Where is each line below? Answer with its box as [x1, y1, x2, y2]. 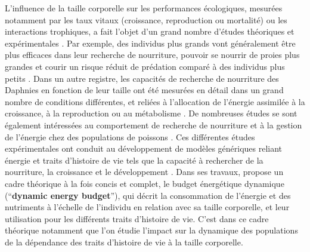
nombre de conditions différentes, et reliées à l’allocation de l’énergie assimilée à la [5, 95, 305, 107]
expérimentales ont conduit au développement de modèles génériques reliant [5, 142, 283, 155]
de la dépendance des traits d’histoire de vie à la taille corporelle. [5, 235, 243, 248]
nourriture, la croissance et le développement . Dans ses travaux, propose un [5, 165, 284, 178]
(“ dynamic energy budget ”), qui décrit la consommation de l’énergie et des [5, 189, 291, 201]
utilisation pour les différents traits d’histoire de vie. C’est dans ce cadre [5, 212, 269, 225]
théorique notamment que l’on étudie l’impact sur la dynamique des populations [5, 224, 298, 236]
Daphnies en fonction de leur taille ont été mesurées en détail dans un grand [5, 84, 284, 96]
